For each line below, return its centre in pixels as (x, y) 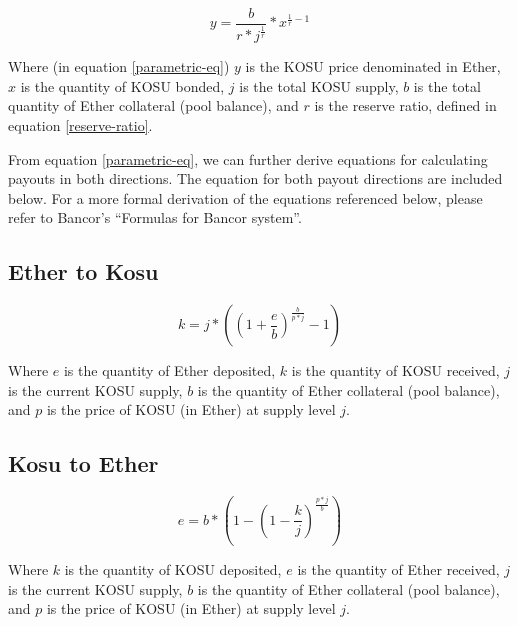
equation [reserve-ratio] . (80, 125)
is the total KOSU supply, (319, 85)
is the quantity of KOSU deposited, (173, 569)
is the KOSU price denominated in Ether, (373, 66)
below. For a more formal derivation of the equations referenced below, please (245, 197)
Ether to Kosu (83, 271)
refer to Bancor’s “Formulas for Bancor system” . (155, 217)
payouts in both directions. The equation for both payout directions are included (255, 178)
